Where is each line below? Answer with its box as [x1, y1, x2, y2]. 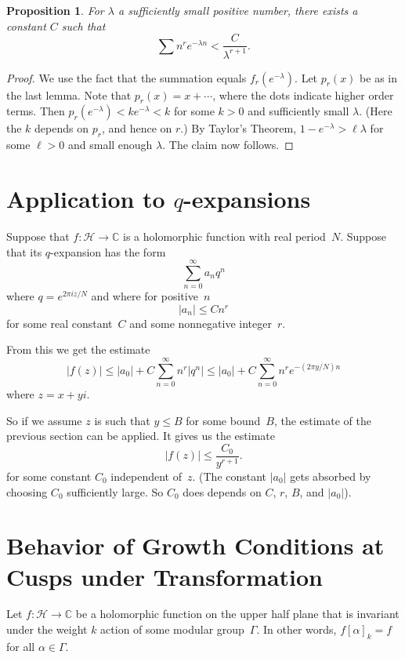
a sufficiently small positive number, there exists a [118, 2, 358, 18]
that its [6, 243, 42, 260]
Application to [6, 182, 165, 214]
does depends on [183, 483, 262, 500]
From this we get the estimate [6, 341, 150, 358]
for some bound [186, 412, 261, 428]
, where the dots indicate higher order [212, 86, 394, 103]
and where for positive [91, 288, 198, 304]
